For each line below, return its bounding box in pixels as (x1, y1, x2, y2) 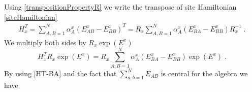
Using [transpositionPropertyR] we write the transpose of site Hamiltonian (4, 2, 237, 12)
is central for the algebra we (161, 68, 248, 78)
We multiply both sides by (4, 37, 86, 47)
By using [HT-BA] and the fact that (4, 68, 117, 78)
